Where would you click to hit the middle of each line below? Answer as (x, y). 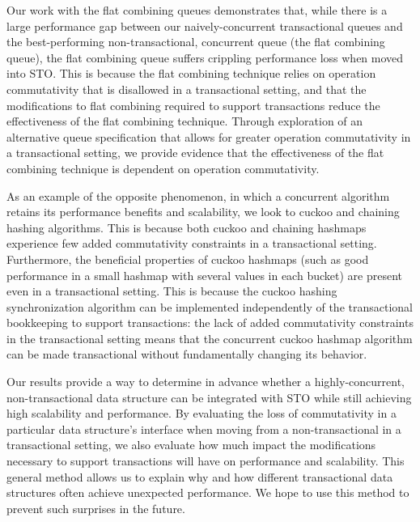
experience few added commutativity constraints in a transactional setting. (192, 243)
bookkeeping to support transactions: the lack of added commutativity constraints (210, 323)
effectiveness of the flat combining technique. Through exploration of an (185, 121)
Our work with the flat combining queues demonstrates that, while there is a (197, 10)
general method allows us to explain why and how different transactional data (200, 476)
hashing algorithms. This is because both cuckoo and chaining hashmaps (187, 227)
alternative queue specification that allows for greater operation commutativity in (209, 136)
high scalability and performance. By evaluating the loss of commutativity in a (202, 413)
